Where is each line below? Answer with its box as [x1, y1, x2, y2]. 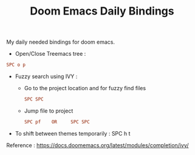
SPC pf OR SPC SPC [24, 119, 90, 125]
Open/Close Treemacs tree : [15, 50, 86, 58]
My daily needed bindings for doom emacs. [6, 38, 115, 46]
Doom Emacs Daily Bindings [30, 4, 174, 18]
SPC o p [6, 62, 26, 68]
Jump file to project [24, 107, 74, 114]
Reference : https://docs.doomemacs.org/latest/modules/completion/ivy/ [6, 141, 189, 149]
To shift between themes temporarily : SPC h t [15, 130, 131, 137]
